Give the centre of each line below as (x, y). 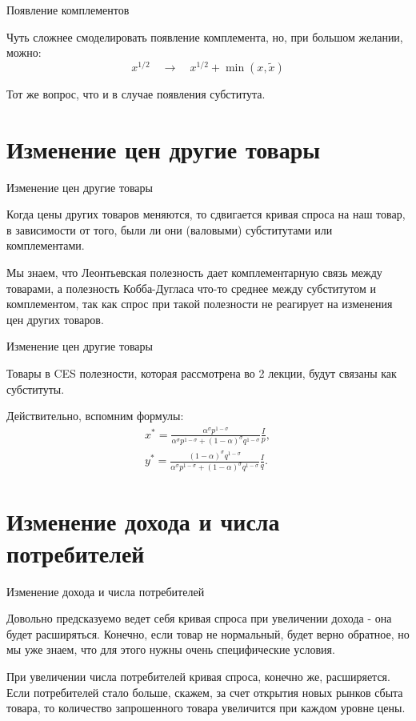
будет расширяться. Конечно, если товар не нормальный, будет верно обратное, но (208, 633)
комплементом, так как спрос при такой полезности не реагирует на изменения (200, 304)
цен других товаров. (55, 319)
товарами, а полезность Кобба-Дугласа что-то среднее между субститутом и (191, 288)
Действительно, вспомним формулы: (95, 416)
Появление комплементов (68, 10)
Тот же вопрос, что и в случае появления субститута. (136, 93)
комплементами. (46, 245)
